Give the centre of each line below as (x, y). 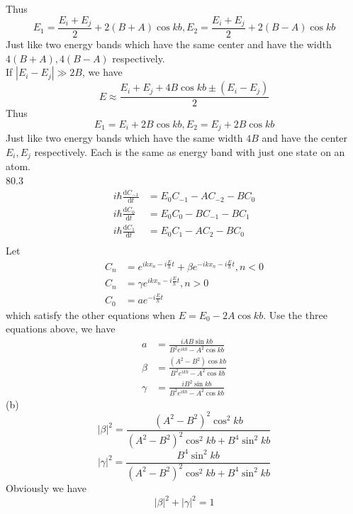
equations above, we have (61, 329)
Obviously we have (46, 487)
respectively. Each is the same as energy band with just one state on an (190, 151)
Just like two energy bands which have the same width (124, 138)
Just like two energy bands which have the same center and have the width (169, 44)
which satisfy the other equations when (91, 314)
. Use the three (295, 314)
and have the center (305, 138)
